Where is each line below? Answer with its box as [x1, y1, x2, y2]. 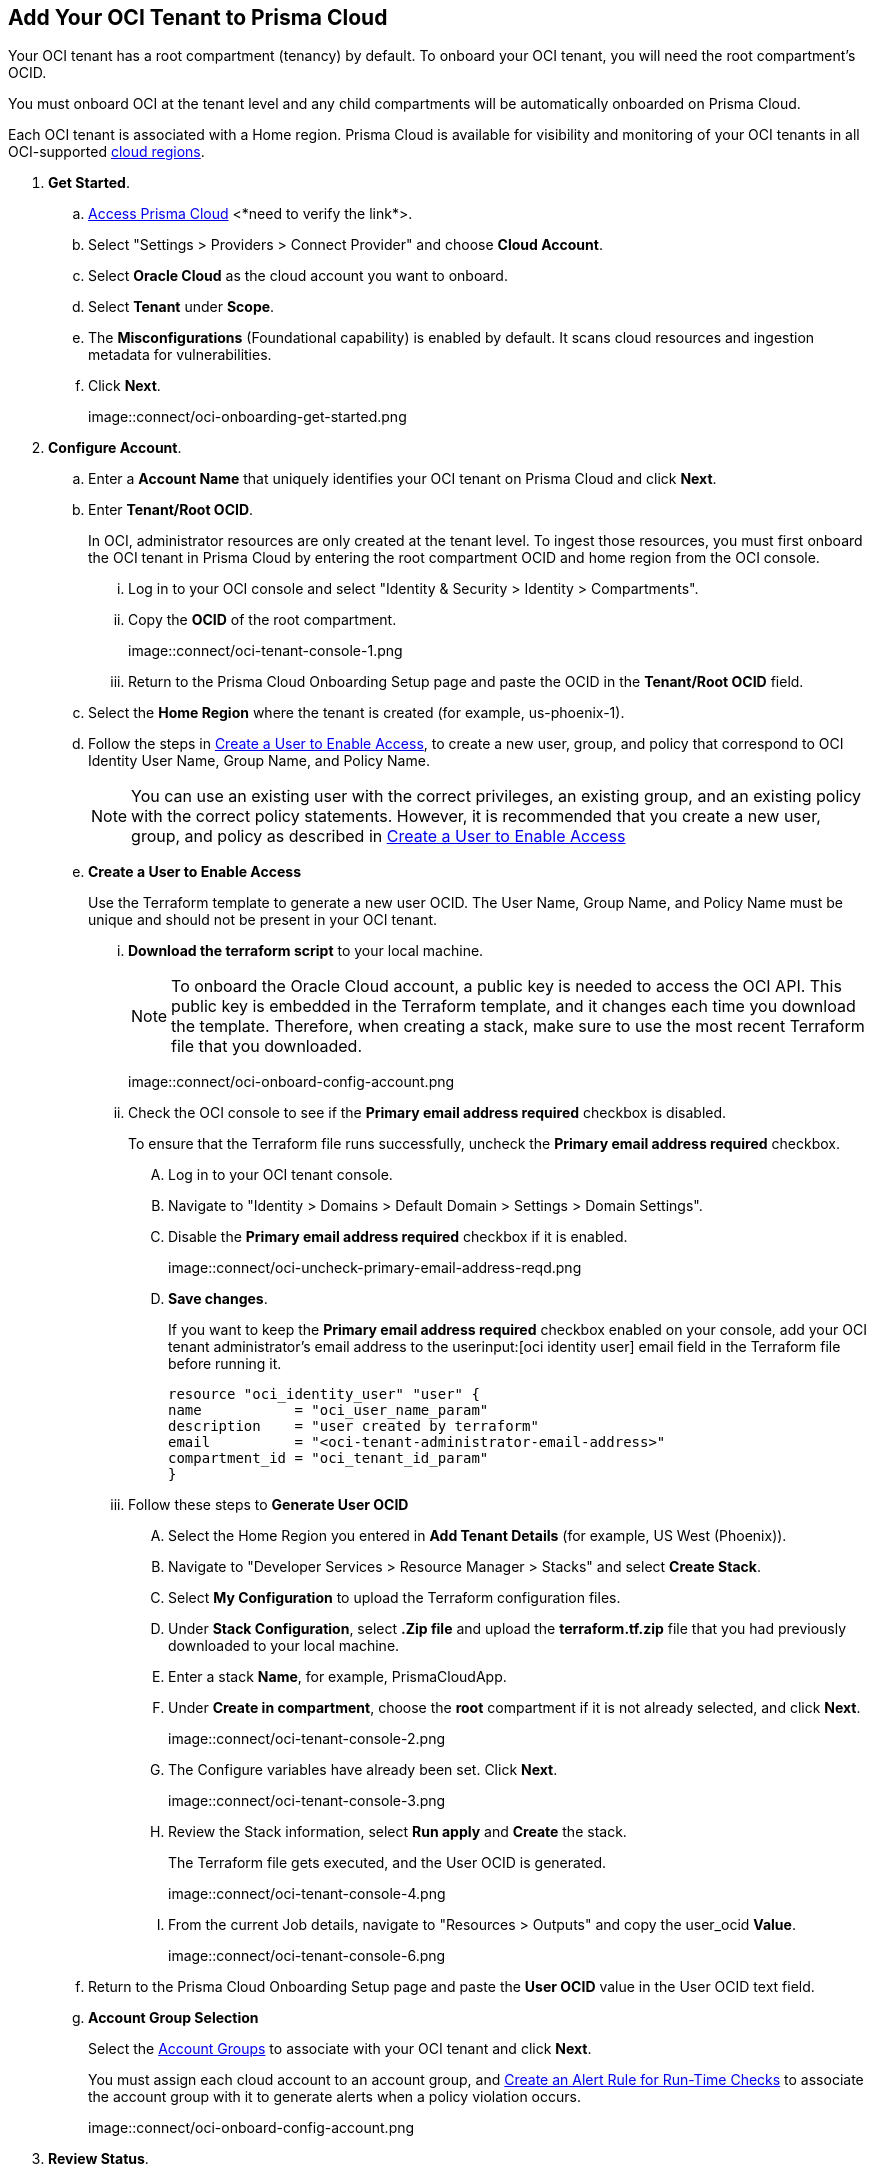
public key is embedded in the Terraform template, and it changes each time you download [171, 996, 856, 1017]
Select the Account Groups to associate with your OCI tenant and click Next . [88, 2040, 592, 2058]
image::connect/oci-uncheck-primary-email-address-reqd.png [168, 1259, 582, 1277]
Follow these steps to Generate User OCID [128, 1496, 409, 1514]
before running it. [168, 1355, 282, 1373]
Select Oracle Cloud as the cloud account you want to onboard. [88, 267, 508, 285]
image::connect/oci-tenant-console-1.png [128, 642, 403, 660]
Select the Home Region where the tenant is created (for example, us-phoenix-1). [88, 704, 625, 722]
